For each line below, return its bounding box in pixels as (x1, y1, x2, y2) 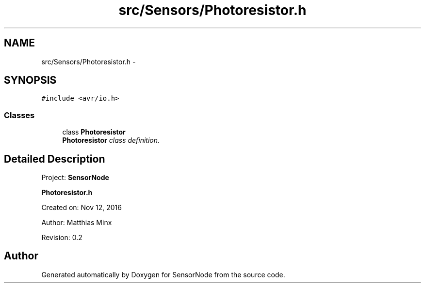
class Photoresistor (62, 128, 126, 136)
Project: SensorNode (41, 173, 109, 182)
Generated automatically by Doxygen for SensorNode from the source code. (41, 270, 285, 279)
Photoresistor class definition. (62, 136, 160, 145)
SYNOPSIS (4, 74, 57, 87)
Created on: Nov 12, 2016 (41, 203, 122, 212)
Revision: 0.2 (41, 233, 82, 242)
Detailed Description (4, 152, 105, 165)
